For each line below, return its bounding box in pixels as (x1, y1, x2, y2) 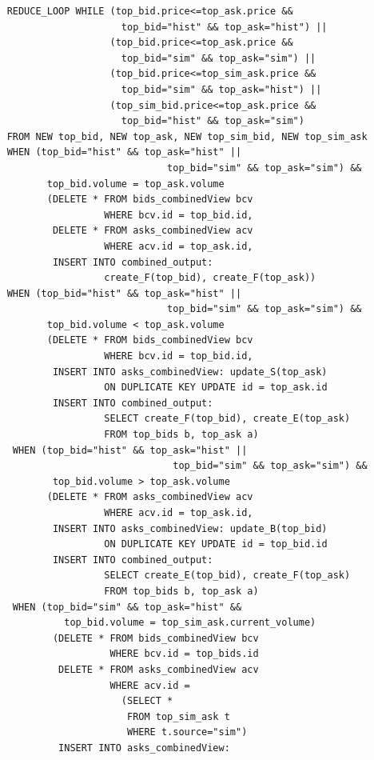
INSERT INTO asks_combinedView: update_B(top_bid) (52, 522, 328, 534)
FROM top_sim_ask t (126, 710, 230, 722)
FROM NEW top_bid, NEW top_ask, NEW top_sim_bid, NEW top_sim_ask (6, 130, 368, 142)
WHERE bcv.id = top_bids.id (109, 648, 259, 660)
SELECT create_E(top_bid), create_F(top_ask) (104, 570, 351, 582)
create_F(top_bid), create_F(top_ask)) (104, 272, 316, 284)
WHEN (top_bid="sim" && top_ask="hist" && (12, 601, 242, 613)
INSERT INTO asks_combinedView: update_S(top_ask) (52, 366, 328, 378)
